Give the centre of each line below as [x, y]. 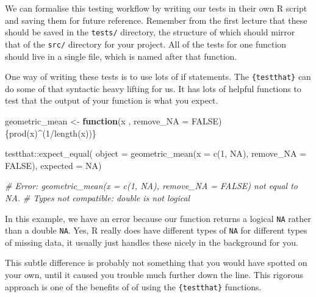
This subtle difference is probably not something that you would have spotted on [156, 263]
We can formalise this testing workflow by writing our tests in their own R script [156, 8]
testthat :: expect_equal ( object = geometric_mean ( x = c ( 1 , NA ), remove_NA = [156, 153]
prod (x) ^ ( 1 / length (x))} [53, 133]
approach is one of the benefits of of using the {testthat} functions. [133, 286]
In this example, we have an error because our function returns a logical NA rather [158, 218]
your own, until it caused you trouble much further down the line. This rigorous [154, 274]
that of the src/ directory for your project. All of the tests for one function [146, 44]
